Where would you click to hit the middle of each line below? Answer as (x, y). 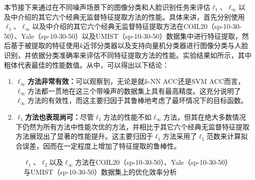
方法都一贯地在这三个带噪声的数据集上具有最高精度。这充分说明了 (134, 90)
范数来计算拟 (227, 136)
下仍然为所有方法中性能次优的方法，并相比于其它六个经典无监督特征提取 (132, 126)
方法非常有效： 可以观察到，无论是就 (86, 81)
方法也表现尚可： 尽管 (60, 116)
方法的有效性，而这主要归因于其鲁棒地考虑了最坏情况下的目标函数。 (137, 100)
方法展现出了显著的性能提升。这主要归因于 (84, 136)
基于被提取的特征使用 (45, 45)
